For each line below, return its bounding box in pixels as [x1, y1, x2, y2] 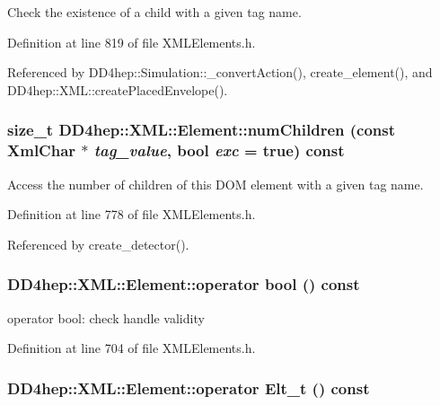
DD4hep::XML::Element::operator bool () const [7, 273, 360, 295]
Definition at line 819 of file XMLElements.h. [7, 32, 256, 51]
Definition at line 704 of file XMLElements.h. [7, 339, 256, 357]
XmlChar [7, 139, 76, 162]
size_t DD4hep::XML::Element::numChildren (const [7, 119, 396, 141]
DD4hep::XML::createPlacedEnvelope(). [7, 80, 228, 99]
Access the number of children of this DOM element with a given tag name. [7, 174, 424, 193]
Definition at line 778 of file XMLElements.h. [7, 205, 256, 224]
